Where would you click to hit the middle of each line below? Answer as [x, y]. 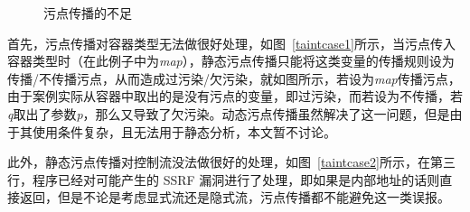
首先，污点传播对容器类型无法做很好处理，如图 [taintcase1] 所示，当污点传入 [231, 43]
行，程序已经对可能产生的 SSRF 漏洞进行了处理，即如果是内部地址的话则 [224, 179]
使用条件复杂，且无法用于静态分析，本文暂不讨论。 [184, 131]
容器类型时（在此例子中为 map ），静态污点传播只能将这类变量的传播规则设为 [231, 61]
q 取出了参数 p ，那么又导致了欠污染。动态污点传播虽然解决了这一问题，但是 [229, 113]
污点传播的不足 [88, 13]
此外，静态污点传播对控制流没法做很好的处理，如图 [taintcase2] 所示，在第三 [231, 162]
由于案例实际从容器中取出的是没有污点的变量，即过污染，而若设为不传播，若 [235, 96]
